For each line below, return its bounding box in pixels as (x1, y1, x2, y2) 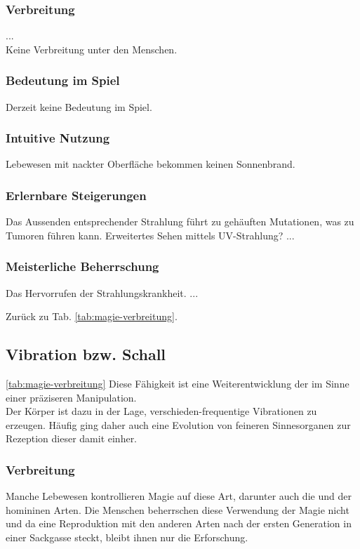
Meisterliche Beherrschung (6, 258, 159, 275)
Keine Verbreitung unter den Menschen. (6, 41, 178, 56)
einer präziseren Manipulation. (6, 390, 137, 404)
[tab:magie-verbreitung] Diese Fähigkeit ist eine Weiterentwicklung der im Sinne (6, 376, 349, 391)
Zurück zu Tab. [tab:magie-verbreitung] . (6, 309, 178, 324)
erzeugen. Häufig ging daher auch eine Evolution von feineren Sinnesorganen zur (6, 417, 351, 432)
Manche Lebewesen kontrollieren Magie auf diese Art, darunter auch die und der (6, 489, 352, 503)
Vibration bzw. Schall (6, 343, 166, 365)
